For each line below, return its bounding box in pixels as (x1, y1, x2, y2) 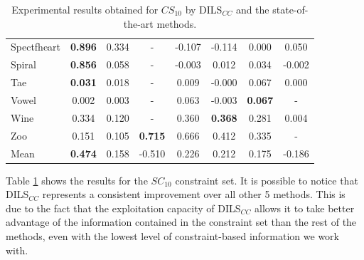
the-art (123, 16, 154, 31)
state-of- (272, 2, 309, 16)
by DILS (185, 2, 223, 16)
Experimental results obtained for (11, 2, 159, 16)
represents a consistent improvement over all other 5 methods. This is (42, 187, 346, 202)
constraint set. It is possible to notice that (175, 172, 358, 187)
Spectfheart (11, 39, 61, 54)
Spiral (11, 57, 36, 72)
